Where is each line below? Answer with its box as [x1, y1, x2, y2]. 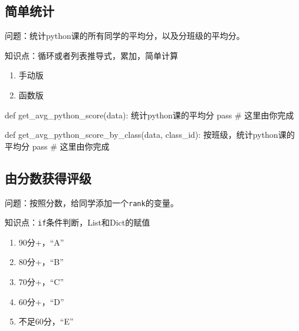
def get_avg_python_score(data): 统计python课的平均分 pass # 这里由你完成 [5, 108, 294, 121]
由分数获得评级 [5, 168, 91, 187]
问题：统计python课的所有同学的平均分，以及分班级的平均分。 [5, 29, 245, 42]
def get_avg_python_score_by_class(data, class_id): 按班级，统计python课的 [5, 128, 295, 141]
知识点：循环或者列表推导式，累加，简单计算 [5, 49, 178, 61]
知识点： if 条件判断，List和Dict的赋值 [5, 216, 150, 229]
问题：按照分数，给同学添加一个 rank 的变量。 [5, 196, 179, 208]
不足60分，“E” [18, 315, 74, 327]
